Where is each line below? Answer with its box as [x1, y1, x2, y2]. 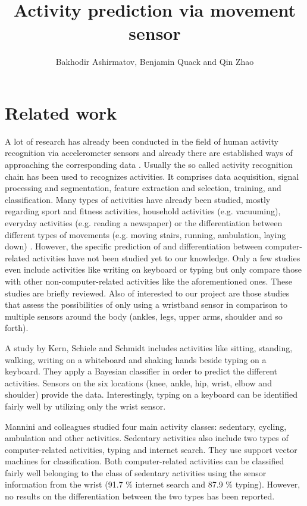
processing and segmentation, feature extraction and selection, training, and [5, 182, 281, 194]
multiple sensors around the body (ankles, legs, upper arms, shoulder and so [5, 310, 283, 322]
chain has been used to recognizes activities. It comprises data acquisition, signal [5, 170, 299, 182]
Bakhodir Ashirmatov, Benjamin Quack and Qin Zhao [55, 55, 254, 68]
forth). [5, 321, 29, 334]
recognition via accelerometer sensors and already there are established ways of [5, 146, 293, 159]
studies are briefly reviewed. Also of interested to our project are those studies [5, 286, 290, 299]
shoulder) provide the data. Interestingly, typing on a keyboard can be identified [5, 388, 297, 401]
